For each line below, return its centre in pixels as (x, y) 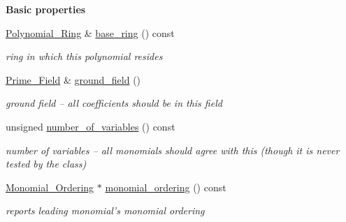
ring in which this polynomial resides (84, 56)
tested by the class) (46, 164)
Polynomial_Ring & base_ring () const (90, 32)
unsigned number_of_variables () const (91, 126)
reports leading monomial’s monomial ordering (105, 210)
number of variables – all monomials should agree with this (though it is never (173, 150)
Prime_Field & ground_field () (73, 79)
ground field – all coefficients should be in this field (114, 103)
